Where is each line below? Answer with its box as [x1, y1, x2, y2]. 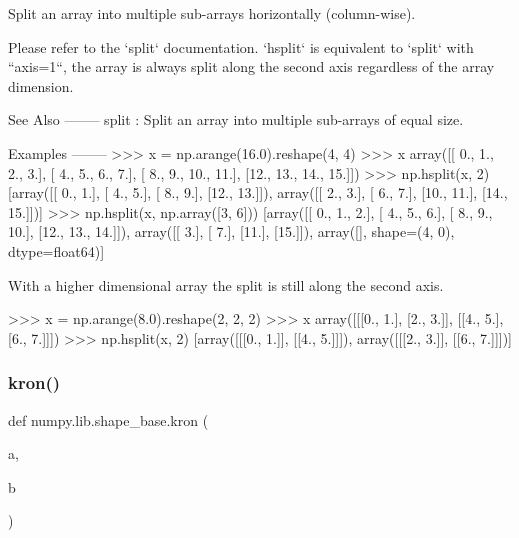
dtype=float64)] [8, 240, 105, 261]
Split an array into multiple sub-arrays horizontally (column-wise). [8, 3, 416, 23]
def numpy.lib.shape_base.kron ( [8, 409, 209, 430]
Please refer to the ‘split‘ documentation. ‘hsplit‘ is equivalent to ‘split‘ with [8, 36, 474, 57]
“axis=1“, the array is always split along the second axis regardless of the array [8, 56, 495, 77]
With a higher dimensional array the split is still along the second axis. [8, 274, 444, 295]
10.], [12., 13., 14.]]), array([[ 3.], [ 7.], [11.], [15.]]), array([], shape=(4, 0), [8, 221, 455, 242]
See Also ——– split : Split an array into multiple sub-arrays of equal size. [8, 109, 464, 130]
